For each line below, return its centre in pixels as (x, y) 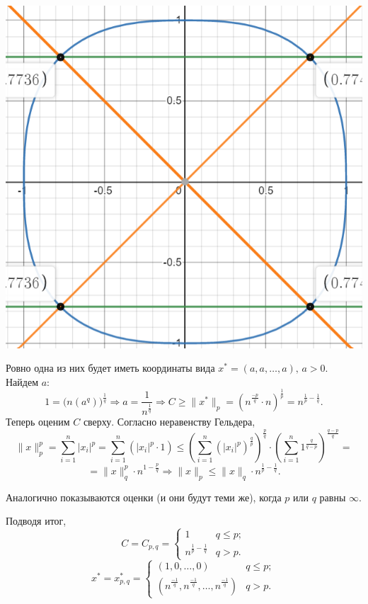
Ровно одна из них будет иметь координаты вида (110, 368)
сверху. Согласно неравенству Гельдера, (169, 421)
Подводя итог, (36, 521)
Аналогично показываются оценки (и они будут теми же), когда (144, 497)
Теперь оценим (38, 421)
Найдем (22, 381)
